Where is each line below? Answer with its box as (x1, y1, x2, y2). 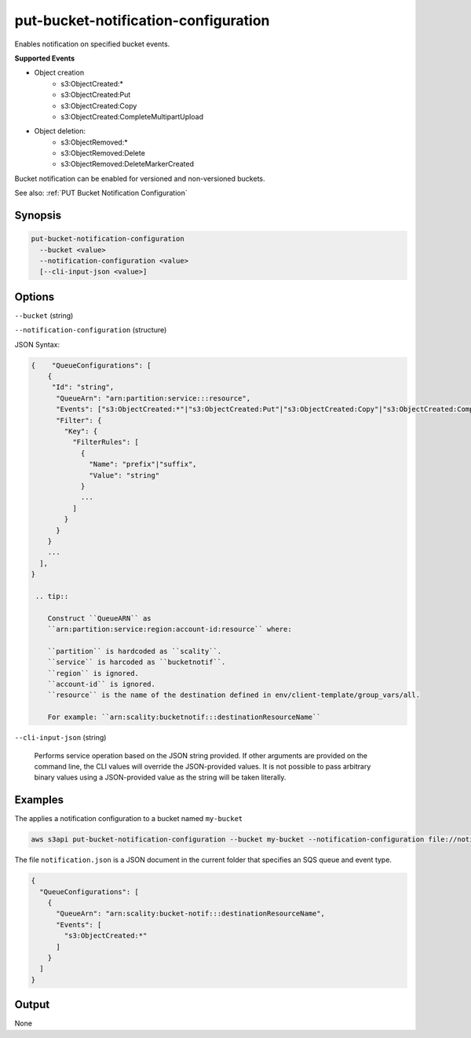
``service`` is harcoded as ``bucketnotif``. (47, 658, 226, 667)
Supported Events (14, 53, 75, 63)
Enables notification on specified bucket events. (14, 39, 170, 49)
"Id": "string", (51, 383, 115, 392)
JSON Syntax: (14, 339, 60, 349)
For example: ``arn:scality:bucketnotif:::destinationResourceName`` (47, 713, 321, 722)
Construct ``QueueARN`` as (47, 614, 152, 622)
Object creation (34, 68, 85, 78)
